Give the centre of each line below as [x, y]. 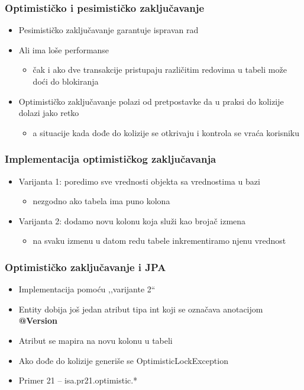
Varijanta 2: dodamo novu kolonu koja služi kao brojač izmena [132, 220]
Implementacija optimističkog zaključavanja [111, 159]
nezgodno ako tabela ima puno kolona [101, 201]
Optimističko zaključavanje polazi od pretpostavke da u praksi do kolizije [151, 101]
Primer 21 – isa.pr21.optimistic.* [78, 380]
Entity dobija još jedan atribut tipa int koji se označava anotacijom [141, 309]
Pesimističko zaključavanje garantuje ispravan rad [109, 30]
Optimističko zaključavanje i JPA [85, 267]
